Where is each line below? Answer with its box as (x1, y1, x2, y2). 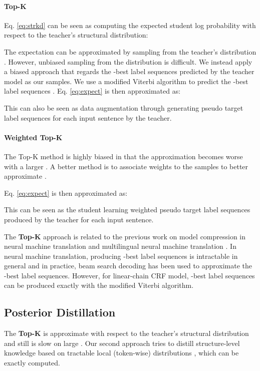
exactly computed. (4, 357, 60, 368)
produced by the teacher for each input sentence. (4, 214, 154, 224)
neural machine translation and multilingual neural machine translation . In (4, 241, 236, 251)
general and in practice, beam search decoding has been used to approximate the (4, 260, 252, 271)
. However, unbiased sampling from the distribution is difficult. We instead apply (4, 56, 252, 67)
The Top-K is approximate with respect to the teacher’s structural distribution (4, 328, 249, 338)
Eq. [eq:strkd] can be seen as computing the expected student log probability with (4, 20, 256, 30)
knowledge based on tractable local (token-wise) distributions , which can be (4, 347, 239, 358)
